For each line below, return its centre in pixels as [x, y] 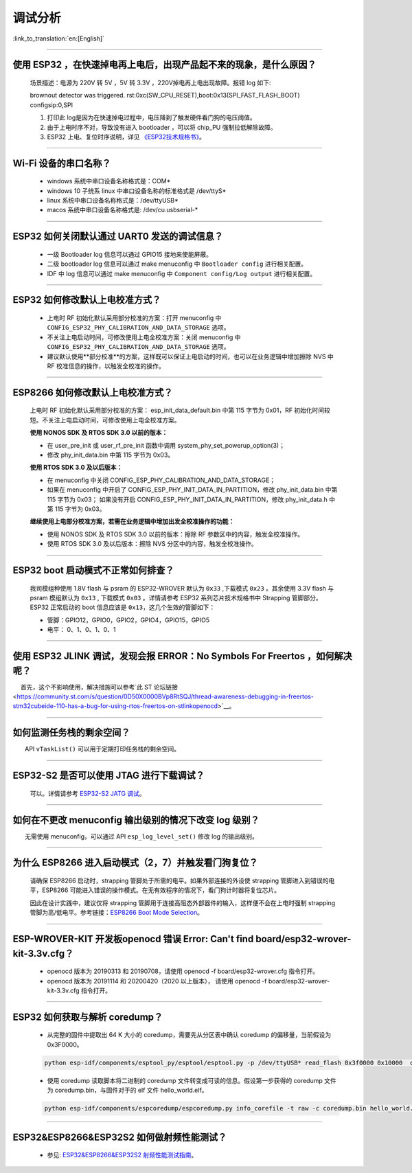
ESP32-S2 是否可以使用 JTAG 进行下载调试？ [109, 776]
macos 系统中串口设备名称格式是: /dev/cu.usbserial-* [123, 210]
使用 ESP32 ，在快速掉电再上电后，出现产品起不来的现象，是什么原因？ [164, 65]
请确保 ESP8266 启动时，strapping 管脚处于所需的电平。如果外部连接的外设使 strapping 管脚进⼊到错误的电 [182, 880]
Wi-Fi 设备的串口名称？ [62, 163]
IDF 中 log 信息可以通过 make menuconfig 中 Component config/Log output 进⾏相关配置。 [182, 273]
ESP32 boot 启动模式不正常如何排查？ [93, 570]
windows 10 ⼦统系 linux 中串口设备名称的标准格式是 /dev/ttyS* [137, 191]
